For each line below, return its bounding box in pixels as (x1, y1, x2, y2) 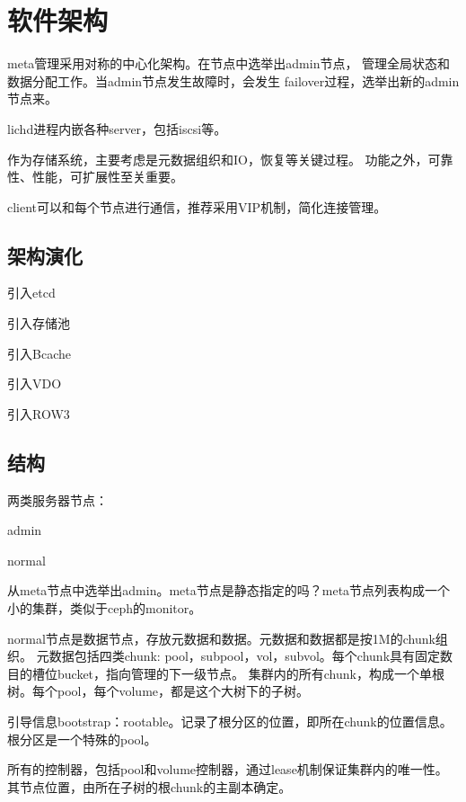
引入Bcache (7, 343, 71, 362)
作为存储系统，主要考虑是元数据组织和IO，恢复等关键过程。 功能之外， (7, 149, 428, 168)
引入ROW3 (7, 404, 70, 423)
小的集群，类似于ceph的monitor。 (7, 599, 202, 618)
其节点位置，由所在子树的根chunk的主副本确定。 (7, 777, 292, 796)
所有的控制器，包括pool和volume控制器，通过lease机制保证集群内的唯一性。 (7, 760, 448, 779)
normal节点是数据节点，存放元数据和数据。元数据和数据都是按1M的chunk (7, 628, 435, 647)
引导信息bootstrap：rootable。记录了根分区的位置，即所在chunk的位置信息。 (7, 712, 453, 730)
